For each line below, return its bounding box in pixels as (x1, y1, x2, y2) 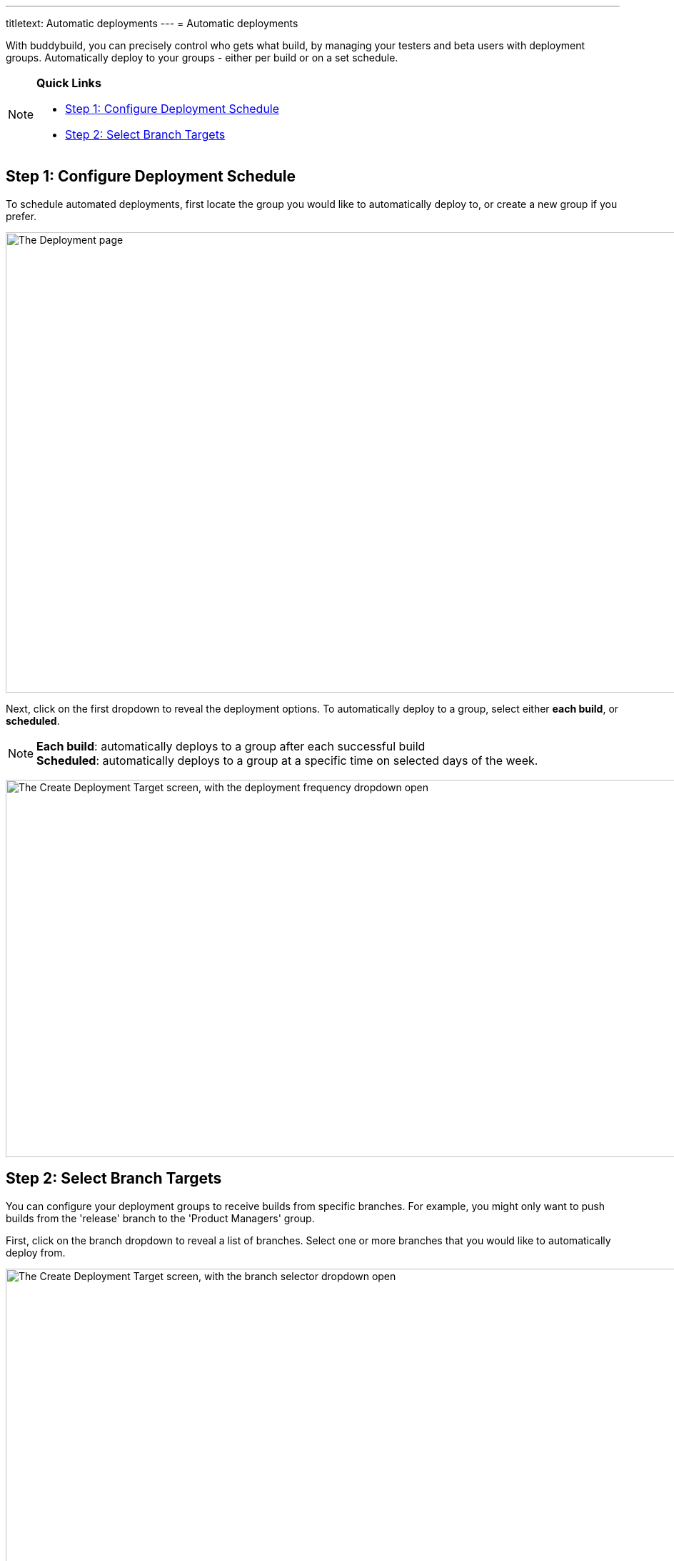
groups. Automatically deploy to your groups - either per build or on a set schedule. (6, 51, 398, 64)
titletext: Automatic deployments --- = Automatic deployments (6, 17, 298, 29)
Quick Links (36, 76, 101, 90)
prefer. (6, 209, 37, 222)
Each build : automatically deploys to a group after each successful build (36, 738, 426, 753)
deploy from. (6, 1246, 66, 1259)
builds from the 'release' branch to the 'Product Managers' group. (6, 1211, 315, 1224)
